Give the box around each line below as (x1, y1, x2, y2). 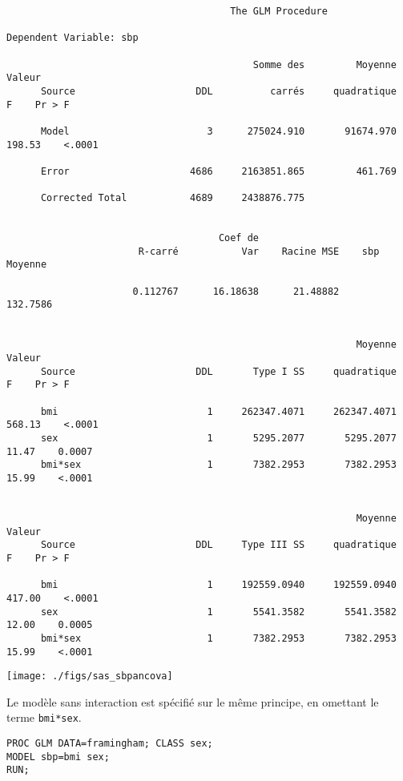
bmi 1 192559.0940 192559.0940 (40, 579, 397, 591)
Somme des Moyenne (252, 58, 397, 70)
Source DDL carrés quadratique (40, 85, 397, 97)
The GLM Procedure (230, 6, 328, 17)
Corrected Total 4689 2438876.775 (40, 192, 305, 204)
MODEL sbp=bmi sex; (6, 751, 110, 763)
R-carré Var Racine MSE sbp (138, 245, 380, 257)
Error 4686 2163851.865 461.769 (40, 165, 397, 177)
